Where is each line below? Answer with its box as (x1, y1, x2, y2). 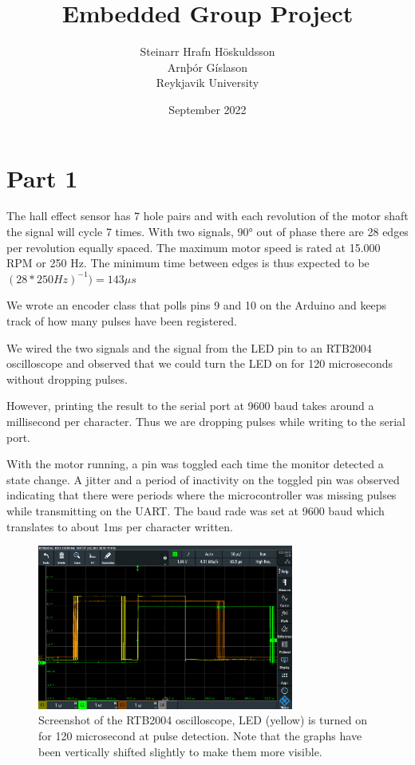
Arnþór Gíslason (167, 58, 248, 75)
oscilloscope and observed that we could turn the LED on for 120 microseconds (6, 355, 393, 372)
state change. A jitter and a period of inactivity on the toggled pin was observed (6, 471, 400, 487)
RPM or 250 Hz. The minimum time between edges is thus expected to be (6, 254, 370, 271)
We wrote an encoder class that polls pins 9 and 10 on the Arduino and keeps (6, 297, 387, 313)
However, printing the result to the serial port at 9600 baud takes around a (6, 397, 374, 414)
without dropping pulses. (6, 370, 128, 387)
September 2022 (168, 101, 247, 117)
